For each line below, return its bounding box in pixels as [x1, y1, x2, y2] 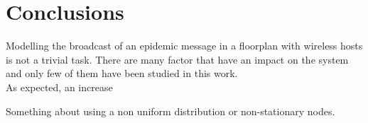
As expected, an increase [6, 79, 113, 94]
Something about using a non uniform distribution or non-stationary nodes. [6, 103, 335, 118]
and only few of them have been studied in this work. [6, 66, 238, 81]
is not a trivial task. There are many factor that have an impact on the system [6, 52, 349, 66]
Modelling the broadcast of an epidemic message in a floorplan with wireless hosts [6, 38, 363, 53]
